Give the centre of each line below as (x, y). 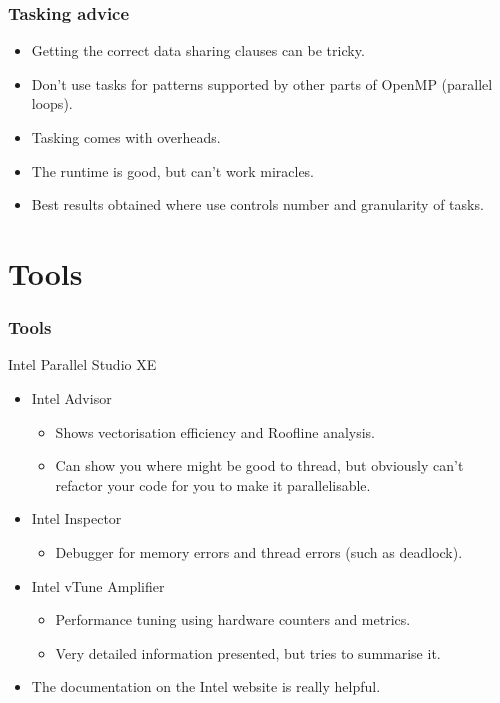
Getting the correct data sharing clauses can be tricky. (198, 50)
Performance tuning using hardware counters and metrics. (233, 619)
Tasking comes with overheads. (126, 137)
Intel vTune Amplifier (98, 585)
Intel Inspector (76, 518)
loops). (52, 103)
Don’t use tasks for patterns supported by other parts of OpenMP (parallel (262, 83)
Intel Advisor (71, 397)
